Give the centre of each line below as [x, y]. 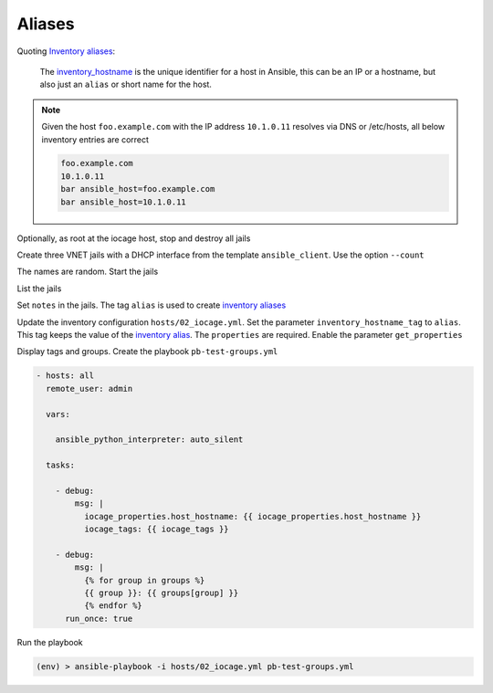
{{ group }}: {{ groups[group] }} [161, 593]
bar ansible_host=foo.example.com [138, 189]
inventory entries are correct [95, 139]
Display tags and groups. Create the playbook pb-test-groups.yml [147, 352]
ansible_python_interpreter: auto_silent [149, 440]
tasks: [61, 465]
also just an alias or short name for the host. [126, 84]
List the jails [39, 289]
